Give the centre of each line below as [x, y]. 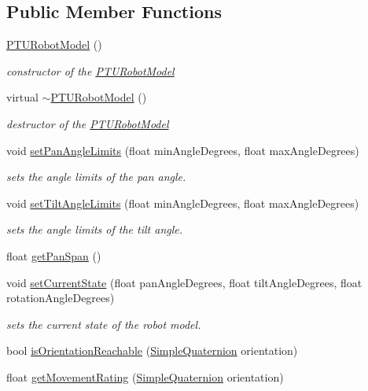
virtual [22, 97]
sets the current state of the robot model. [104, 324]
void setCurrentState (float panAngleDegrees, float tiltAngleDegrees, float [184, 282]
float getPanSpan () [54, 255]
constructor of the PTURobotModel [90, 70]
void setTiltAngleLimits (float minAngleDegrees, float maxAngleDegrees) [183, 203]
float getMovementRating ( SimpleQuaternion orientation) [145, 376]
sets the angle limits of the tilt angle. [95, 229]
